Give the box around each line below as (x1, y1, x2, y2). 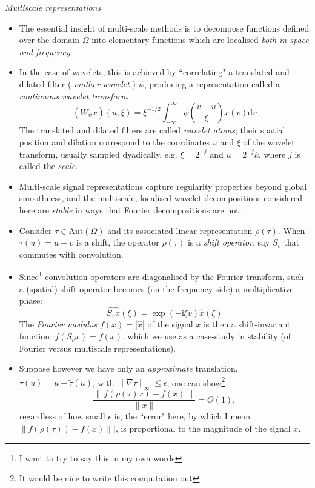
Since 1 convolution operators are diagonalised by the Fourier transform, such (19, 269, 304, 283)
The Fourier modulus (19, 318, 98, 330)
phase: (19, 294, 42, 307)
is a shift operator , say (187, 236, 270, 249)
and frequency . (19, 45, 73, 58)
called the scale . (19, 159, 78, 172)
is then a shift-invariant (203, 318, 291, 330)
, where (258, 147, 286, 160)
